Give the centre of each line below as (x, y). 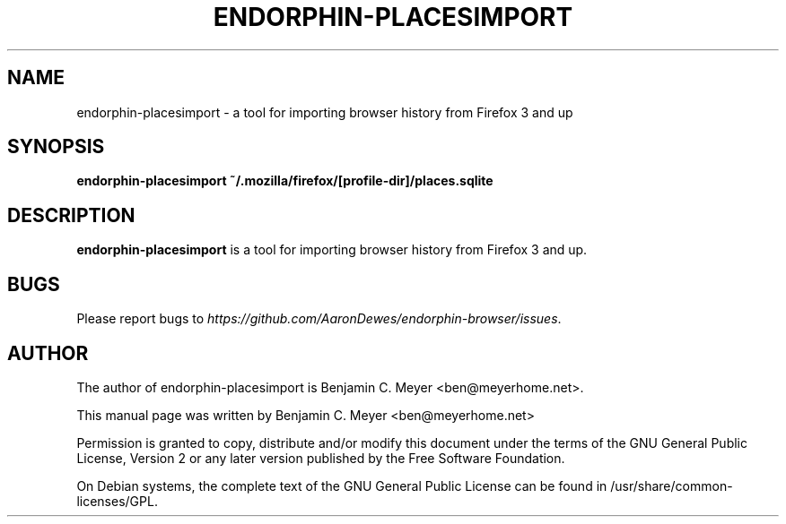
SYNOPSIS (56, 147)
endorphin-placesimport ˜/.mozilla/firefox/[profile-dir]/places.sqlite (285, 181)
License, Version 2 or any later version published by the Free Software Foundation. (321, 458)
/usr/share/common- (672, 485)
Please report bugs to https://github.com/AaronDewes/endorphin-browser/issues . (319, 319)
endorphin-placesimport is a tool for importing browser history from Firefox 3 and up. (332, 250)
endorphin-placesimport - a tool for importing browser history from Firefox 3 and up (325, 112)
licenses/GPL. (117, 501)
